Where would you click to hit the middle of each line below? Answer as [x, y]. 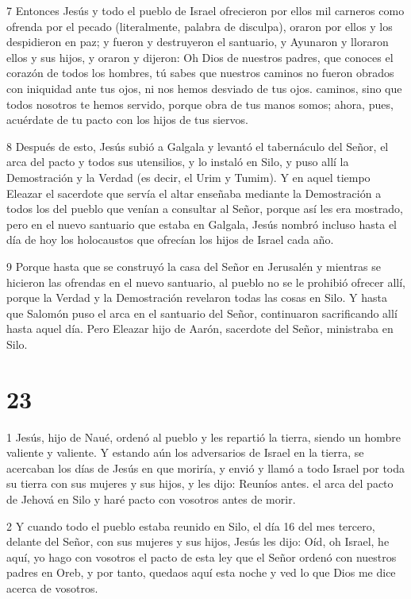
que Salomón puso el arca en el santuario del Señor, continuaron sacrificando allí [202, 313]
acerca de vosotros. [52, 587]
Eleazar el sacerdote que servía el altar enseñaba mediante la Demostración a [194, 193]
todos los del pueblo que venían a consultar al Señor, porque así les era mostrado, [205, 209]
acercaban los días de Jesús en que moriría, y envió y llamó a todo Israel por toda [206, 468]
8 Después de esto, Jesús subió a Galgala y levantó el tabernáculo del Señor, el [198, 146]
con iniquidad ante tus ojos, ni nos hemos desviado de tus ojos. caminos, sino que [204, 88]
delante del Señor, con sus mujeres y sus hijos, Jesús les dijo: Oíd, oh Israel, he [198, 541]
